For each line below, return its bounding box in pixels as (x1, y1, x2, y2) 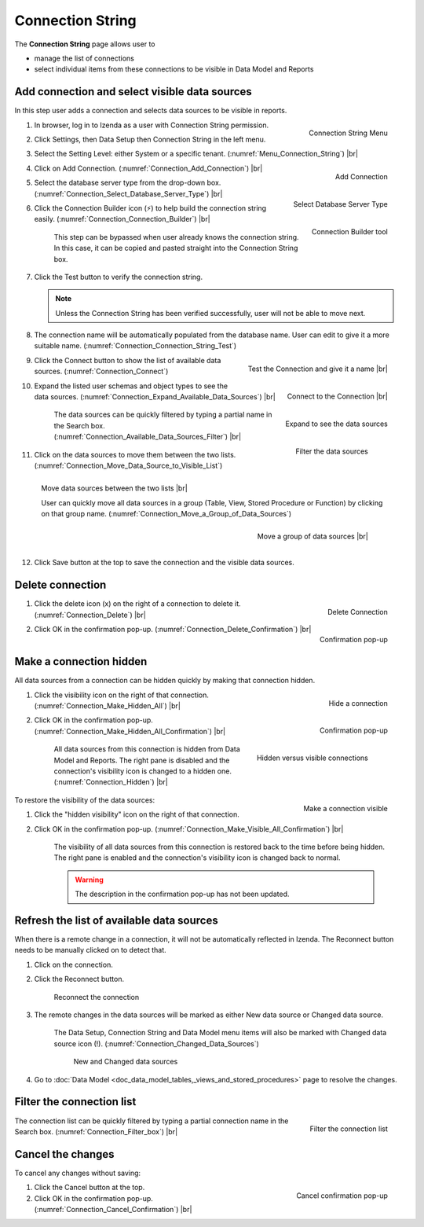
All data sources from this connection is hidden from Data (53, 744, 241, 754)
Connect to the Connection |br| (287, 391, 388, 401)
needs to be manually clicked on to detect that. (14, 946, 166, 955)
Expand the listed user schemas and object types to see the (34, 381, 228, 391)
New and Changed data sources (73, 1057, 178, 1067)
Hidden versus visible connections (256, 753, 368, 762)
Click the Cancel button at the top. (34, 1183, 145, 1192)
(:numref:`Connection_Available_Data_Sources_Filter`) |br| (53, 432, 242, 442)
